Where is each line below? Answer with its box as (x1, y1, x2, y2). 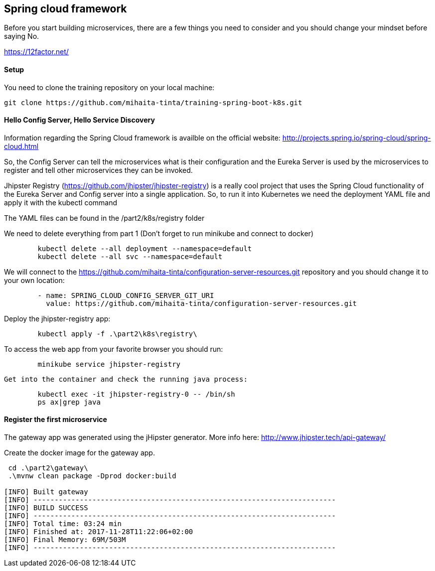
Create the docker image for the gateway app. (4, 448, 155, 457)
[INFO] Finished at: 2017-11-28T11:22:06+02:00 (4, 528, 193, 536)
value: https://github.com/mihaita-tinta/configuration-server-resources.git (46, 299, 357, 307)
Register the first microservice (4, 415, 107, 424)
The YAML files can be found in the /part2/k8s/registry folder (4, 213, 205, 222)
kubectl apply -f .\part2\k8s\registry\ (37, 329, 197, 338)
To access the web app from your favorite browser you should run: (4, 344, 223, 353)
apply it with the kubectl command (4, 198, 118, 207)
